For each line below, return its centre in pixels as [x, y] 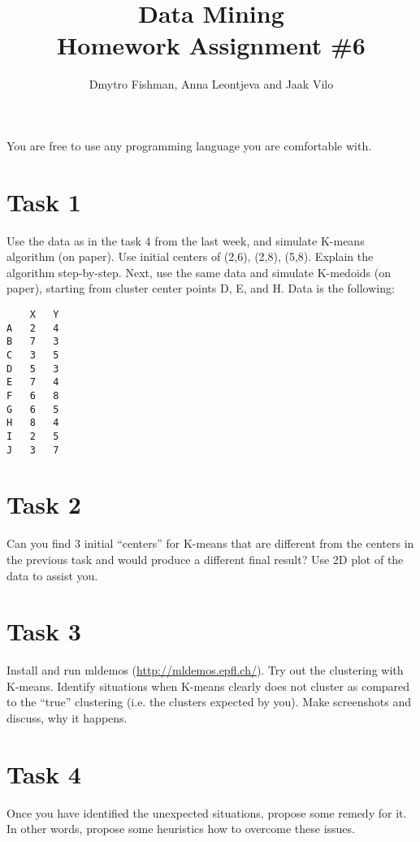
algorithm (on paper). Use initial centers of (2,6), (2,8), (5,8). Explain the [190, 256]
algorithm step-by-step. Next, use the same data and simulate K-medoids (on [199, 272]
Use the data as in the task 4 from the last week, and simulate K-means [186, 240]
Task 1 [44, 201]
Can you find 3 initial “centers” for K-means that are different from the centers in [210, 543]
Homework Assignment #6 [211, 45]
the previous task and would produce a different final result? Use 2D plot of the [205, 559]
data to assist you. [52, 575]
